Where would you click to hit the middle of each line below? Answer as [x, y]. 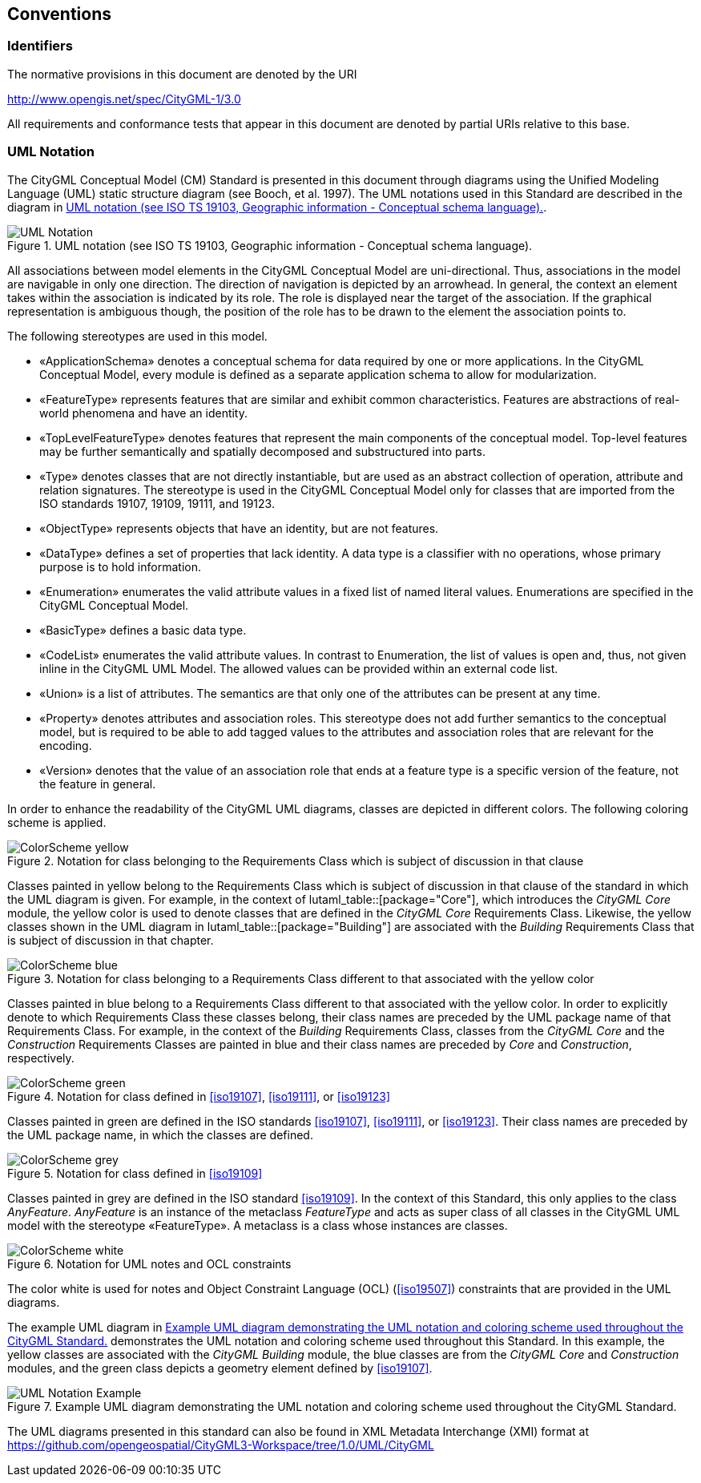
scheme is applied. [57, 822]
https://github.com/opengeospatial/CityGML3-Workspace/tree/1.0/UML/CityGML [221, 1445]
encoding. [66, 745]
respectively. [41, 1058]
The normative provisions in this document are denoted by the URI [182, 74]
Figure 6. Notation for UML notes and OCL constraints [149, 1263]
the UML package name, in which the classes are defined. [160, 1134]
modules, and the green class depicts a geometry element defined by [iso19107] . [220, 1368]
